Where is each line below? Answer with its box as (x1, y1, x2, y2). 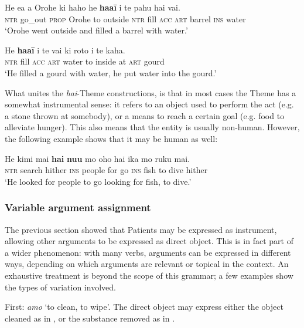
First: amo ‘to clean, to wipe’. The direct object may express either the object (5, 300, 283, 313)
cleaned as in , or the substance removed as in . (5, 312, 175, 324)
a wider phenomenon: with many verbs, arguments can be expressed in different (5, 246, 291, 258)
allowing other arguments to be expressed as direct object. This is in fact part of (5, 235, 293, 247)
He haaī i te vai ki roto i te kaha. (5, 43, 125, 56)
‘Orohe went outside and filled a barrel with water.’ (5, 24, 188, 36)
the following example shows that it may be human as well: (5, 132, 218, 144)
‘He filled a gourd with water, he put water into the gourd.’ (5, 66, 217, 79)
